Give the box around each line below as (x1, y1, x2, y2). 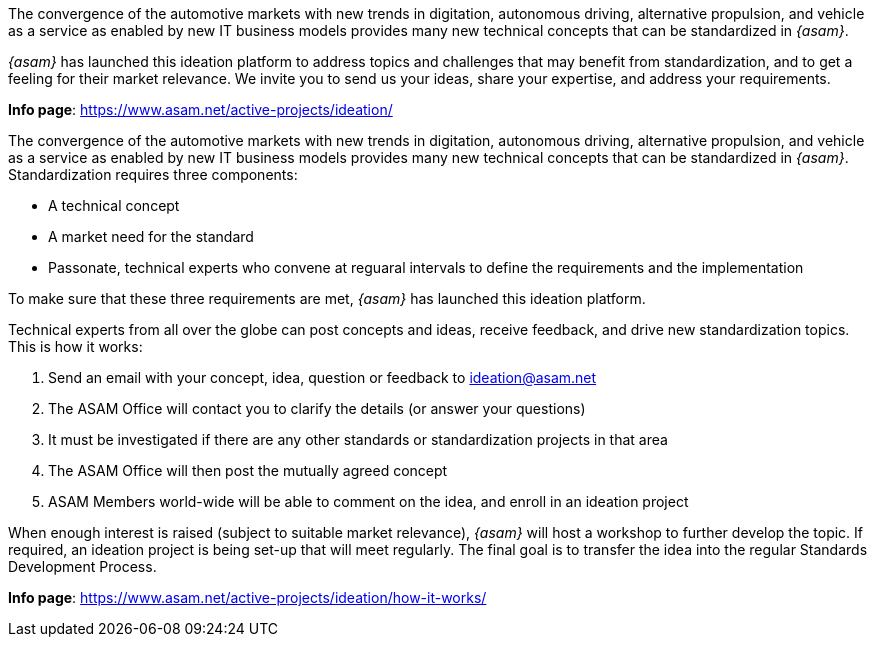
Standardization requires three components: (8, 166, 298, 183)
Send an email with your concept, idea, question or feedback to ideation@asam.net (48, 369, 597, 386)
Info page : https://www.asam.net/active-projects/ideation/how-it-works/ (8, 589, 487, 606)
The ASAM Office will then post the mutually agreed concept (48, 462, 448, 479)
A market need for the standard (48, 228, 254, 245)
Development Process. (8, 558, 157, 575)
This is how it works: (8, 338, 143, 355)
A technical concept (48, 197, 180, 214)
